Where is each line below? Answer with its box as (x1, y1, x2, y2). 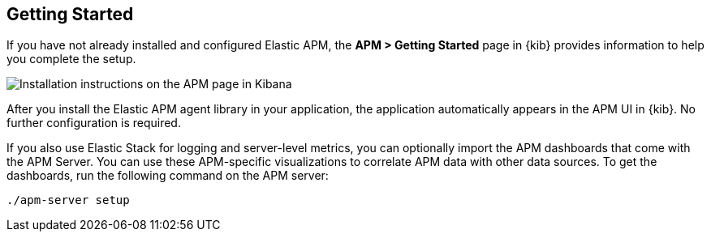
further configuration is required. (6, 116, 181, 130)
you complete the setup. (6, 52, 136, 66)
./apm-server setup (6, 193, 130, 207)
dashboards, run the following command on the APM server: (6, 168, 329, 183)
